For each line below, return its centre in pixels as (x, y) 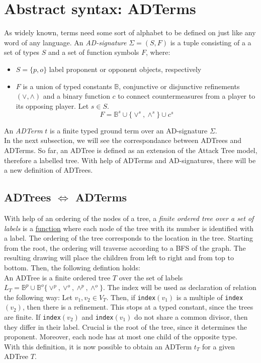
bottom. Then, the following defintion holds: (72, 267)
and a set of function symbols (94, 52)
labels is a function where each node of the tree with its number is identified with (129, 228)
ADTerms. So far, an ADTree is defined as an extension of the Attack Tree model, (131, 150)
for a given (219, 346)
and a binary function (76, 96)
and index (98, 316)
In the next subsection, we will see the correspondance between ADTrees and (123, 140)
